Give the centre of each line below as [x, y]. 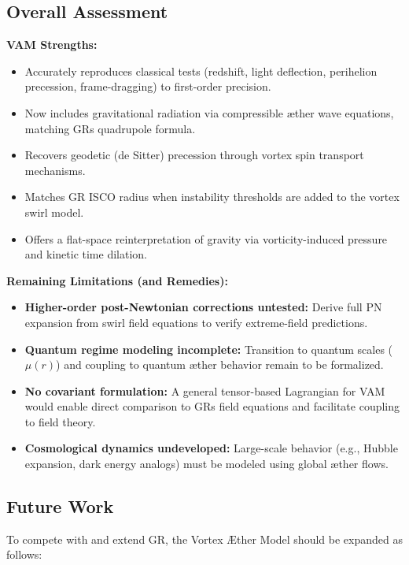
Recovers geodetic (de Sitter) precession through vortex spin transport [194, 155]
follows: [24, 554]
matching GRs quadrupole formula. [110, 128]
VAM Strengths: [52, 45]
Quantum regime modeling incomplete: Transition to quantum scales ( [209, 349]
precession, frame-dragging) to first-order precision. [148, 86]
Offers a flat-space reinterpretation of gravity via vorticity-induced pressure [206, 238]
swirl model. [54, 212]
